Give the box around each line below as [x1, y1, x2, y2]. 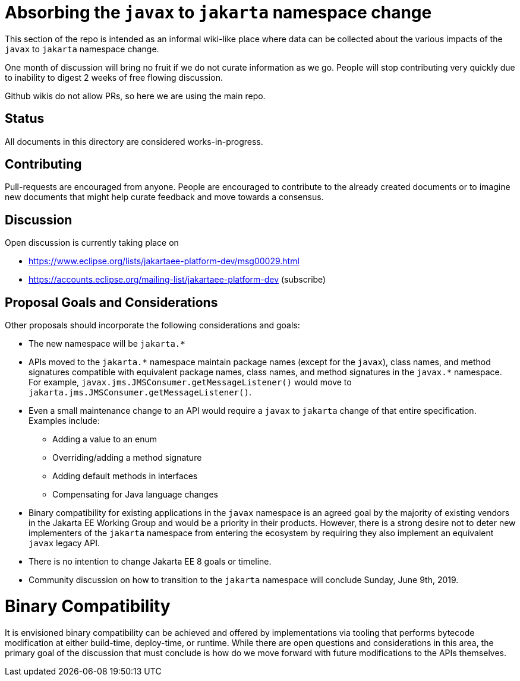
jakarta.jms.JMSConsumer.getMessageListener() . [29, 387, 251, 398]
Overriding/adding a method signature [52, 452, 202, 463]
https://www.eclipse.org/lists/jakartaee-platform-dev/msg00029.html [29, 256, 300, 267]
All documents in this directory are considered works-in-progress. [5, 136, 263, 147]
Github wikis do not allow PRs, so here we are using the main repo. [5, 90, 266, 101]
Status [5, 111, 45, 126]
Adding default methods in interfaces [52, 471, 198, 482]
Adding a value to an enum [52, 434, 157, 445]
